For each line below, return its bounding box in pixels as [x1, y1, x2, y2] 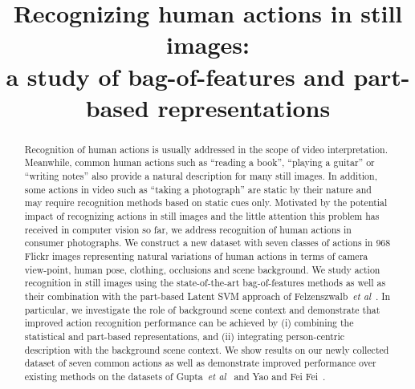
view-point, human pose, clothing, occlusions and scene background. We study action [24, 262, 380, 276]
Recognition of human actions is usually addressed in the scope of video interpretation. [24, 142, 388, 156]
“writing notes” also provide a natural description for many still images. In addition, [24, 169, 377, 183]
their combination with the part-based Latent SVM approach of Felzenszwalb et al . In [24, 289, 391, 302]
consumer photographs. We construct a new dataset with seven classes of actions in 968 [24, 236, 391, 249]
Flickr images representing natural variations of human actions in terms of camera [24, 249, 368, 262]
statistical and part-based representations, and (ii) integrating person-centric [24, 329, 345, 342]
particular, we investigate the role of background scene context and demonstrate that [24, 302, 380, 316]
